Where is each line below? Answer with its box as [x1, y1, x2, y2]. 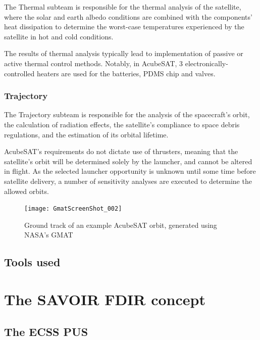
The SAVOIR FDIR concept [4, 288, 205, 309]
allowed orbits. [4, 185, 49, 196]
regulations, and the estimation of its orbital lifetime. [4, 129, 169, 139]
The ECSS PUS [4, 323, 88, 339]
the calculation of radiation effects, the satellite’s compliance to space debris [4, 119, 240, 129]
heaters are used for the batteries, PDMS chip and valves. [36, 68, 216, 78]
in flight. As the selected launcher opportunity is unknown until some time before [4, 166, 256, 176]
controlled [4, 68, 35, 78]
